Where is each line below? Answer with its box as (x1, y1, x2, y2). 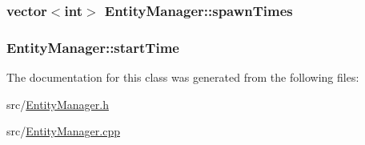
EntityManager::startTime (6, 37, 179, 57)
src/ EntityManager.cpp (6, 123, 120, 139)
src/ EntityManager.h (6, 95, 109, 112)
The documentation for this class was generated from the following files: (6, 69, 359, 86)
